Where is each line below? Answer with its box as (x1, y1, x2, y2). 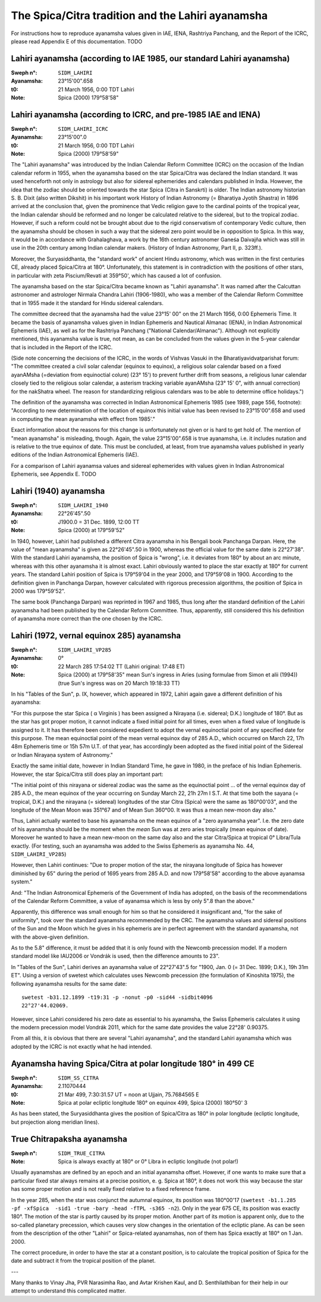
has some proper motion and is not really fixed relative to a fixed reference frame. (11, 1185, 211, 1193)
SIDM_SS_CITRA (58, 1074, 99, 1081)
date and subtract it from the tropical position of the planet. (11, 1257, 156, 1265)
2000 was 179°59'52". (11, 587, 65, 595)
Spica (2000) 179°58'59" (58, 150, 119, 158)
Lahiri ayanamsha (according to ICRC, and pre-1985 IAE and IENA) (11, 109, 261, 119)
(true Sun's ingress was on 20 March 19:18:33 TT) (58, 680, 181, 687)
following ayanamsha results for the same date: (11, 980, 127, 987)
